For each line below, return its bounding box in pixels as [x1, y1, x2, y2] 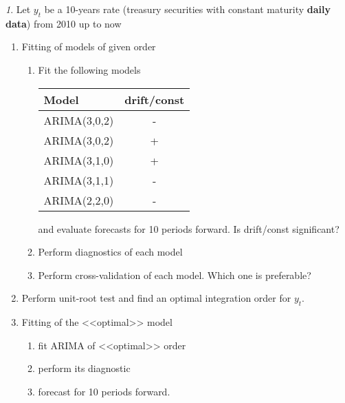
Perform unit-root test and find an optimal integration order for [21, 291, 291, 305]
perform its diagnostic [38, 361, 131, 375]
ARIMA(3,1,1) [43, 172, 114, 188]
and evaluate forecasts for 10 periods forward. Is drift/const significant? [38, 221, 340, 236]
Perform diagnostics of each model [38, 245, 183, 259]
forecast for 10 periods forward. [38, 384, 170, 398]
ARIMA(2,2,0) [43, 192, 114, 208]
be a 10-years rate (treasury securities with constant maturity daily [44, 2, 331, 16]
